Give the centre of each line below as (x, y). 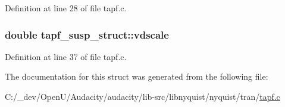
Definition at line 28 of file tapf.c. (66, 8)
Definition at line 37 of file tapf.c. (66, 56)
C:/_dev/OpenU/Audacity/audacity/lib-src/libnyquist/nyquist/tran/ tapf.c (142, 96)
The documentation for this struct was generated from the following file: (137, 76)
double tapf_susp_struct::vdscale (87, 34)
